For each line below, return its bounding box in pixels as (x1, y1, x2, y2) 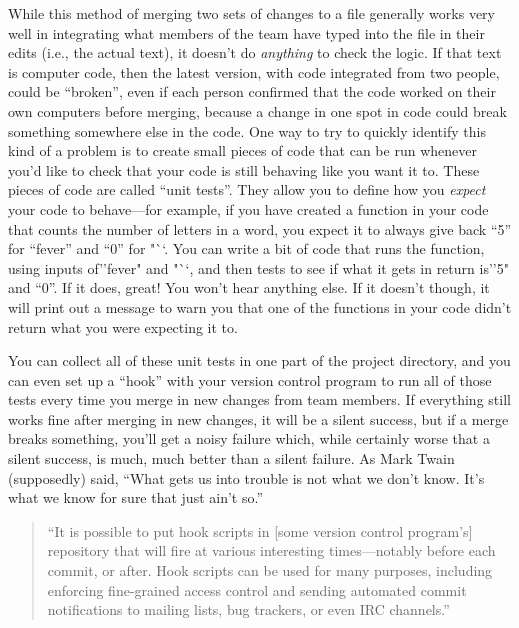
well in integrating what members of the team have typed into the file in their (8, 22, 485, 43)
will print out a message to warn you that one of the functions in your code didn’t (8, 296, 512, 317)
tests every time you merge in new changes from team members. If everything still (8, 389, 511, 410)
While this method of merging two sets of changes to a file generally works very (8, 3, 495, 23)
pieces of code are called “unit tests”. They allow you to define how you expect (8, 179, 486, 200)
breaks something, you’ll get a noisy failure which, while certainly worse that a (8, 428, 490, 449)
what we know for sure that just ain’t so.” (8, 487, 264, 508)
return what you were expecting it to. (8, 316, 238, 337)
